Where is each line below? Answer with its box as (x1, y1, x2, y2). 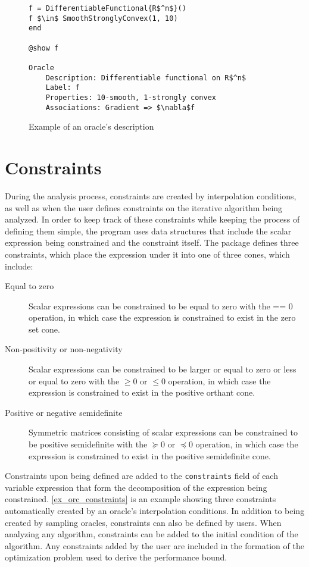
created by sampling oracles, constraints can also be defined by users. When (5, 516, 282, 528)
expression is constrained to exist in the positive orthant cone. (29, 386, 255, 399)
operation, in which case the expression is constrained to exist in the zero (29, 311, 296, 324)
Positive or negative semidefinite (5, 406, 123, 418)
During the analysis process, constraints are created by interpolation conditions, (5, 189, 296, 202)
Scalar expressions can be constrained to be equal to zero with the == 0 (29, 299, 293, 312)
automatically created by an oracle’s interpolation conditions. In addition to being (5, 505, 305, 517)
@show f (29, 43, 59, 52)
